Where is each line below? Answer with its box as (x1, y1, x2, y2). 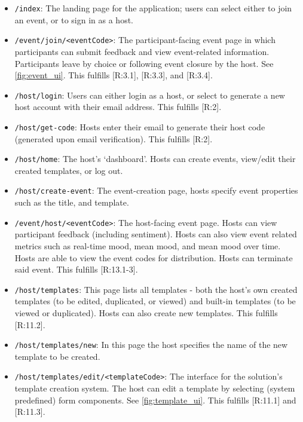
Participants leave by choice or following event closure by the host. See (14, 57, 274, 69)
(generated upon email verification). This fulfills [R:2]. (14, 132, 213, 145)
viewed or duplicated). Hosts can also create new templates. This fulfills (14, 306, 278, 319)
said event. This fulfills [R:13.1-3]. (14, 263, 138, 276)
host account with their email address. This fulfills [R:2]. (14, 100, 222, 113)
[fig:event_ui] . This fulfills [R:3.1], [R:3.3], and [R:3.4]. (14, 69, 213, 81)
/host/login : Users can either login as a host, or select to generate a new (14, 88, 285, 101)
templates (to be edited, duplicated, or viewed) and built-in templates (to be (14, 295, 296, 307)
